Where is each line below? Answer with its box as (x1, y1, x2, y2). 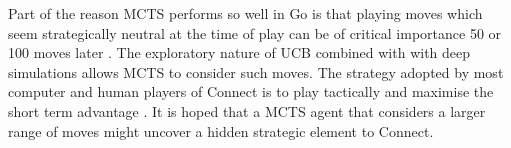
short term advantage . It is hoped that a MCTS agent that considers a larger (8, 100, 486, 121)
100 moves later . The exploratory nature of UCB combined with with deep (8, 42, 471, 63)
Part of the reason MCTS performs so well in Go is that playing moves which (8, 3, 483, 23)
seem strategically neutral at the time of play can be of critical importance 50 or (8, 22, 502, 43)
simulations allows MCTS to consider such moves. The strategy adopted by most (8, 61, 504, 82)
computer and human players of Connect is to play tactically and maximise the (8, 81, 494, 102)
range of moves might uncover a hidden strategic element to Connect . (8, 120, 434, 141)
